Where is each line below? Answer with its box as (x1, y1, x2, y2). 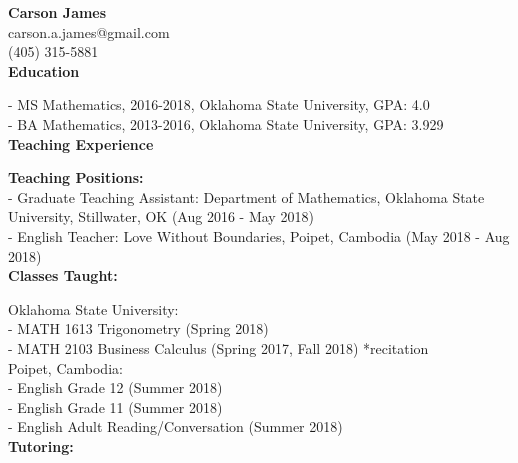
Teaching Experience (8, 133, 154, 154)
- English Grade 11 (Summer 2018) (8, 396, 223, 417)
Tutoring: (8, 435, 74, 456)
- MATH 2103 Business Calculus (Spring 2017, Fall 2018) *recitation (8, 337, 429, 358)
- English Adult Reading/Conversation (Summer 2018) (8, 416, 343, 437)
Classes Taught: (8, 265, 118, 286)
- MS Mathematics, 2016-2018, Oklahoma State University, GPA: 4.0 (8, 94, 430, 115)
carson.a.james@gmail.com (8, 21, 170, 42)
